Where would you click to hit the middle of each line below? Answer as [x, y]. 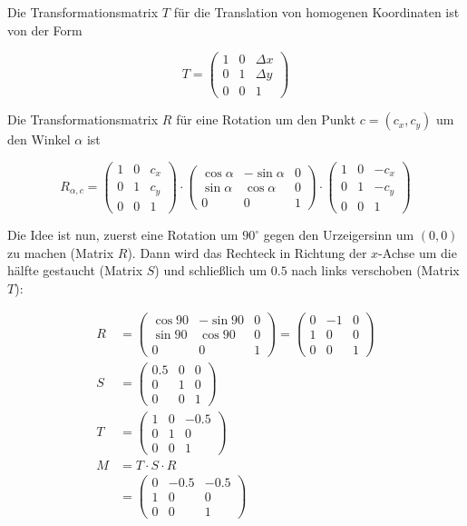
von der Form [45, 30]
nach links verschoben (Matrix [375, 270]
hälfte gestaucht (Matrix [75, 270]
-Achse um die [418, 252]
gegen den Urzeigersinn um [339, 234]
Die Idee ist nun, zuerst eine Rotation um [123, 234]
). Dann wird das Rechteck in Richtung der [247, 252]
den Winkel [39, 139]
